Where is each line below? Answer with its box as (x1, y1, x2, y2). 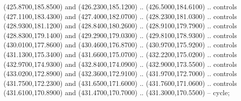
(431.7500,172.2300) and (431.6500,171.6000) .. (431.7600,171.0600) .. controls (3, 78, 237, 88)
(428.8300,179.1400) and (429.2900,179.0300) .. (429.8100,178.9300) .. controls (3, 30, 237, 40)
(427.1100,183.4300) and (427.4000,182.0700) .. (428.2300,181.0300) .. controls (3, 11, 237, 21)
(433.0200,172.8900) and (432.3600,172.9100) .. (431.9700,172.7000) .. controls (3, 68, 237, 79)
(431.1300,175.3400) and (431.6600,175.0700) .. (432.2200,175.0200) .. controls (3, 49, 237, 59)
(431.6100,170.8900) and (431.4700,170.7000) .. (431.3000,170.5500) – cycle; (3, 87, 230, 98)
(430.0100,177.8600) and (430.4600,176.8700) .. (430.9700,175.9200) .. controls (3, 40, 237, 50)
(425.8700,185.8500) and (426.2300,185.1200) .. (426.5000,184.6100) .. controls (3, 1, 237, 11)
